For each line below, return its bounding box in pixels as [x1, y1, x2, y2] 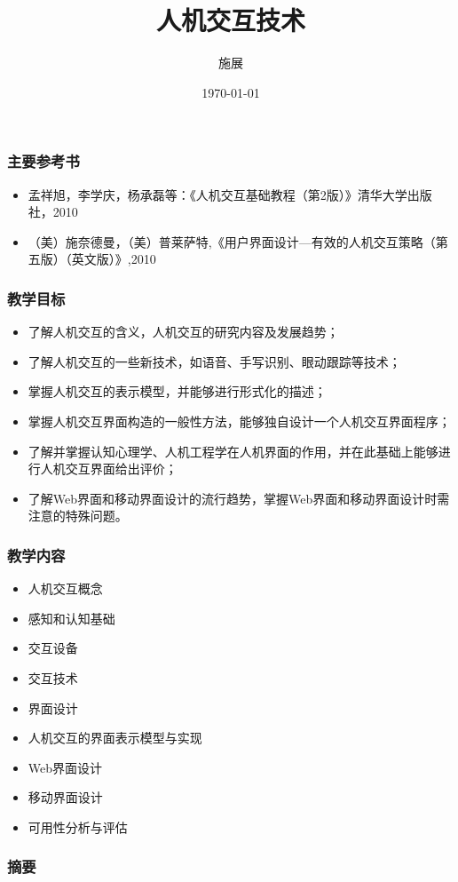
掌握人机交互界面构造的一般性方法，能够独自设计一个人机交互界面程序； [28, 411, 451, 430]
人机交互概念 [28, 579, 103, 598]
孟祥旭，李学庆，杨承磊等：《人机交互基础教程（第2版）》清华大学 [28, 185, 407, 203]
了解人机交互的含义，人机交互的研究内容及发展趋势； [28, 322, 339, 341]
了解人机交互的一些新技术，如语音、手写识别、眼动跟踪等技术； [28, 352, 401, 370]
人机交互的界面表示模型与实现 [28, 728, 202, 747]
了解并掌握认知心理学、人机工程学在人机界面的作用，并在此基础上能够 [28, 441, 438, 460]
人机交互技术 [155, 2, 305, 38]
